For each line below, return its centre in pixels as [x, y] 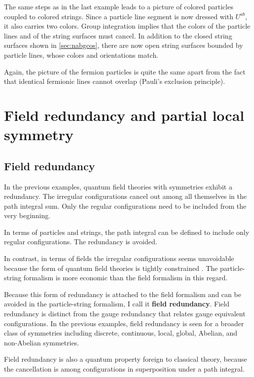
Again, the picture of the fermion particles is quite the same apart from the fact [125, 71]
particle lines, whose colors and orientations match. [81, 55]
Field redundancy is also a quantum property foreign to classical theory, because [126, 359]
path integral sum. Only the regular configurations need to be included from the [125, 206]
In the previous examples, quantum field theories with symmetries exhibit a [118, 186]
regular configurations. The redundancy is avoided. [81, 242]
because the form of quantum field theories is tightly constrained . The [111, 268]
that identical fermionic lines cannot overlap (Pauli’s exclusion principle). [115, 81]
